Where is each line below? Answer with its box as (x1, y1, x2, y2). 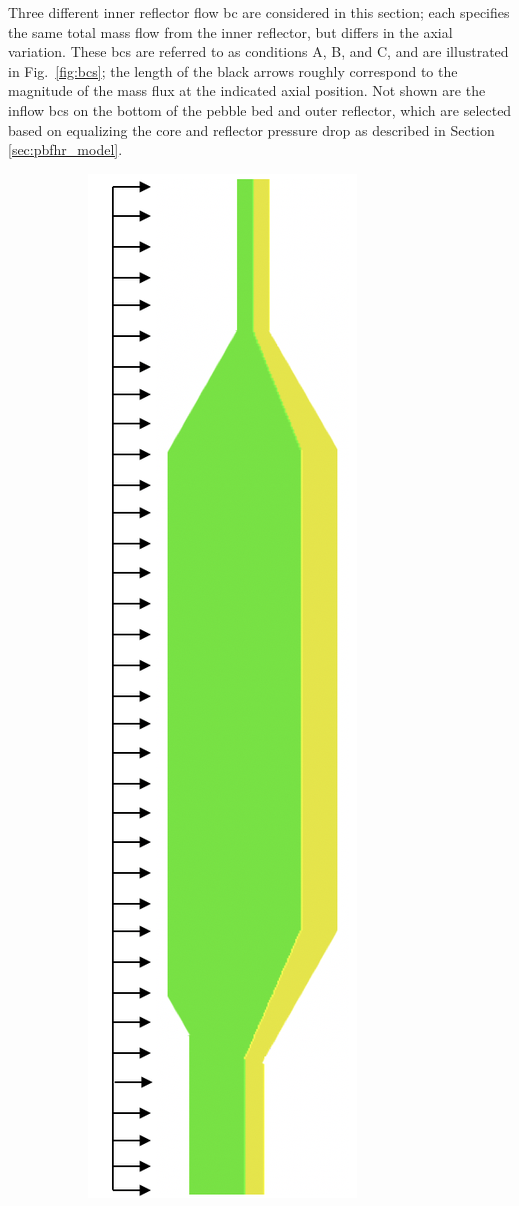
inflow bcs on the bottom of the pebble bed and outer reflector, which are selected (8, 99, 512, 120)
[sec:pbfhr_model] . (8, 139, 123, 160)
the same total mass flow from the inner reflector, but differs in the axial (8, 21, 453, 42)
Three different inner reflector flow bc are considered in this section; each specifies (8, 2, 510, 22)
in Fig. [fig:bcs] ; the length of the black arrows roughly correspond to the (8, 60, 458, 81)
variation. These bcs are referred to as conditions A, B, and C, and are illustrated (8, 41, 509, 62)
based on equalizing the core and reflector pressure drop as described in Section (8, 119, 495, 140)
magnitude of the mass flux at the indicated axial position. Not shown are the (8, 80, 486, 101)
